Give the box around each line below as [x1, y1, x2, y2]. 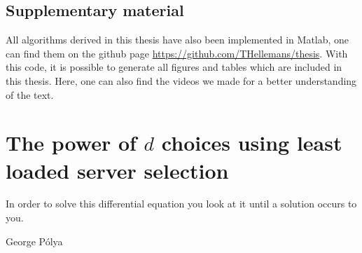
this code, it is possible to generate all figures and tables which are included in [6, 60, 342, 74]
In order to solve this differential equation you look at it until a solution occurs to [6, 196, 357, 211]
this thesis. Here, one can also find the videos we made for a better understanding [6, 73, 357, 88]
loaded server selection [6, 156, 229, 184]
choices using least [161, 128, 342, 157]
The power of [6, 128, 137, 157]
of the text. [6, 87, 54, 102]
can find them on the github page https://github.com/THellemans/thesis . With [6, 46, 348, 60]
